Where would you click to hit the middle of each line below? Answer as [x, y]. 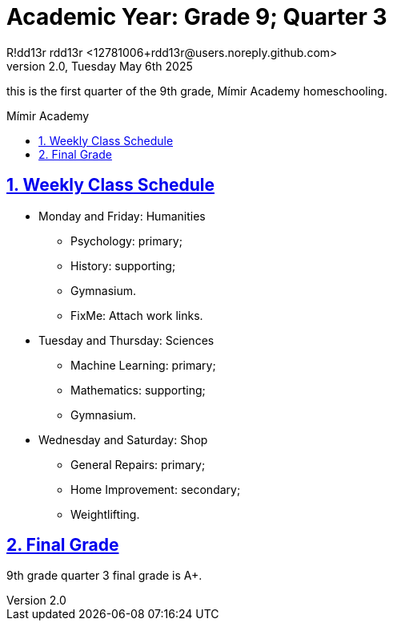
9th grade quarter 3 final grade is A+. [104, 576]
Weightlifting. [105, 514]
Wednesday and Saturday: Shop [123, 439]
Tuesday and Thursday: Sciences [126, 340]
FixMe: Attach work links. [137, 315]
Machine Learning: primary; [143, 365]
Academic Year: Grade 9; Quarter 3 [197, 17]
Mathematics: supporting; [138, 390]
